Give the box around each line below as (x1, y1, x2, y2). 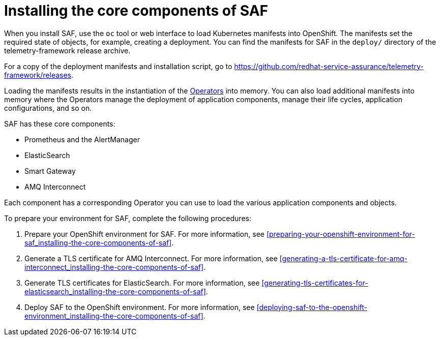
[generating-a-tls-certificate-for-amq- (279, 254, 407, 263)
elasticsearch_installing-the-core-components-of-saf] (24, 287, 206, 296)
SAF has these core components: (4, 119, 115, 128)
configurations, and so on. (4, 103, 92, 112)
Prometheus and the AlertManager (24, 135, 140, 144)
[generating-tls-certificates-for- (261, 278, 368, 287)
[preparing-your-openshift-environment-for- (266, 229, 415, 238)
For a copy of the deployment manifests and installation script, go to (4, 61, 232, 71)
